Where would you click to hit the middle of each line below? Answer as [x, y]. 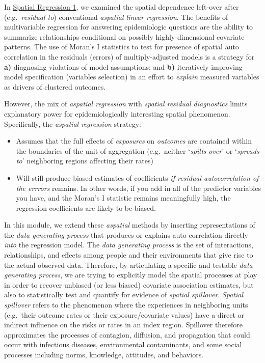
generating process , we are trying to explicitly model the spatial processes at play [131, 275]
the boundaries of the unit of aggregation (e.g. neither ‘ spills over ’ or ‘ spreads [138, 150]
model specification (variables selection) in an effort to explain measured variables [132, 77]
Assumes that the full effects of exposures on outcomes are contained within [134, 141]
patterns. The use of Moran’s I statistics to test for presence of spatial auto [122, 47]
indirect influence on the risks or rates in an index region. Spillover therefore [124, 325]
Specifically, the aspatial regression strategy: [73, 123]
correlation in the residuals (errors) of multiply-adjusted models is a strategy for [129, 56]
